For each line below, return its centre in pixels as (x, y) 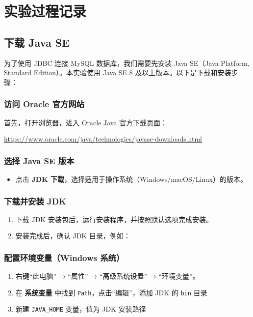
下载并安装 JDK (35, 201)
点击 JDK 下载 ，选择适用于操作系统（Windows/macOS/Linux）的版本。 (131, 179)
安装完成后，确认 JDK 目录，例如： (73, 236)
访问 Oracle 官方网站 (44, 104)
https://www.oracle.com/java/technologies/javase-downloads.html (103, 139)
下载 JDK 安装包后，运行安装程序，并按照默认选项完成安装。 (114, 219)
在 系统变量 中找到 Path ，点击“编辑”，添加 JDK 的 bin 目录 (111, 292)
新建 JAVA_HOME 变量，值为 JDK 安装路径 (81, 309)
